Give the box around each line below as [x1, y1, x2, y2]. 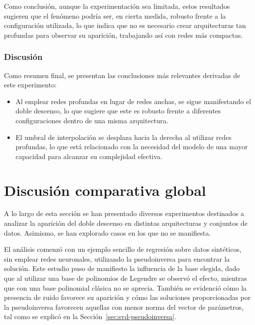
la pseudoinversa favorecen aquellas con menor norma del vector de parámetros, [4, 301, 244, 312]
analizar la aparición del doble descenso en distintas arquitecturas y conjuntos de [4, 218, 248, 228]
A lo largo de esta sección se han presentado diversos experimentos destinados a [4, 208, 244, 218]
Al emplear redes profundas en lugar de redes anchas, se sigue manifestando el [15, 96, 251, 106]
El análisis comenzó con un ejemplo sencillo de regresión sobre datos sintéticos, [4, 244, 242, 254]
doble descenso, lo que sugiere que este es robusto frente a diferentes [15, 106, 221, 116]
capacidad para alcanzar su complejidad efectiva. [15, 151, 163, 161]
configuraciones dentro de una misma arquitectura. [15, 115, 169, 125]
